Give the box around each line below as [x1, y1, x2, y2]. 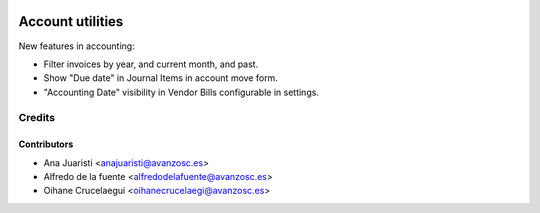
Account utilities [18, 13, 124, 30]
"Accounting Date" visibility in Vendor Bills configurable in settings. [43, 86, 320, 98]
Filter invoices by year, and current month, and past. [43, 58, 259, 70]
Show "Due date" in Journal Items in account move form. [43, 72, 279, 84]
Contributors [18, 138, 74, 150]
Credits [18, 111, 55, 125]
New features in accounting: [18, 40, 135, 52]
